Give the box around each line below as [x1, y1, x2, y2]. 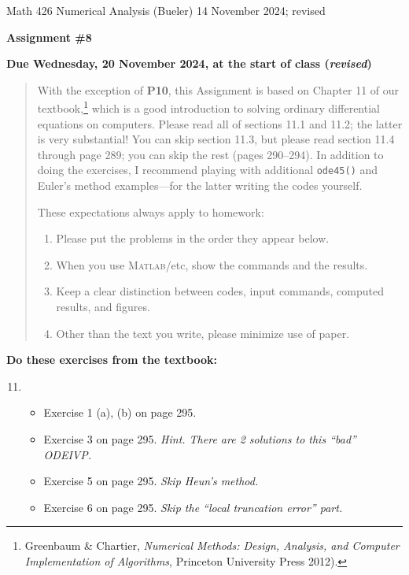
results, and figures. [56, 299, 150, 315]
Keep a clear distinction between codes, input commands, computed [56, 283, 384, 299]
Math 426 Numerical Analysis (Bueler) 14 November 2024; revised [6, 2, 326, 18]
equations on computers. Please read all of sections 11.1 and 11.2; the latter [37, 115, 403, 132]
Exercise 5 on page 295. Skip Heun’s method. [43, 473, 259, 489]
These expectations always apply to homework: [37, 203, 264, 220]
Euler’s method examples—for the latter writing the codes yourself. [37, 177, 363, 194]
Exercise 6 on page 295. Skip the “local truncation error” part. [43, 499, 343, 515]
